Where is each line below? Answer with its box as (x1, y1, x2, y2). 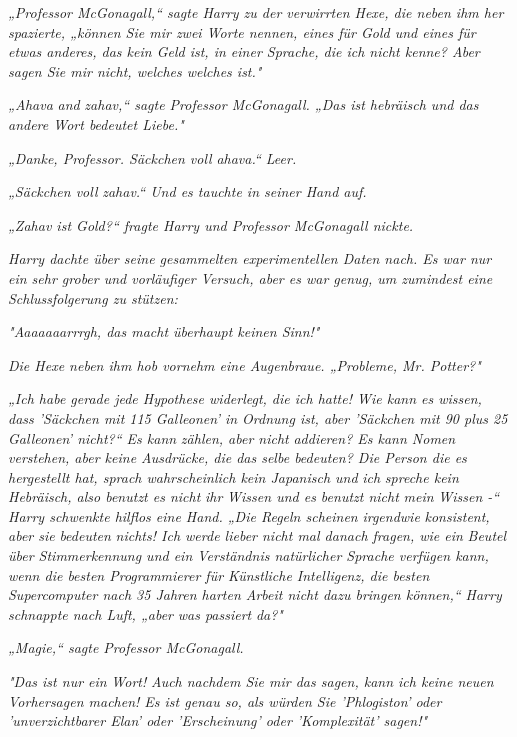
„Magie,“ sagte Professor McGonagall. (8, 637, 244, 658)
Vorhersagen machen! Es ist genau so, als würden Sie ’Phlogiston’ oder (8, 690, 442, 711)
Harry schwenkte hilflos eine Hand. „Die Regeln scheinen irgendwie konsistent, (8, 505, 490, 526)
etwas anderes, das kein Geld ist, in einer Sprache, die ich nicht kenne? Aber (8, 41, 480, 62)
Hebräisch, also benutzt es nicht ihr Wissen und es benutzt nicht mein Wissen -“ (8, 486, 500, 507)
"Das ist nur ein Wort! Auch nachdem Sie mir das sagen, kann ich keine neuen (8, 671, 494, 692)
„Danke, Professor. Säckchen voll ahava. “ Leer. (8, 147, 297, 168)
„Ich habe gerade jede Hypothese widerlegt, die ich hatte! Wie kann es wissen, (8, 388, 482, 409)
